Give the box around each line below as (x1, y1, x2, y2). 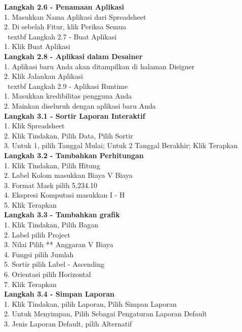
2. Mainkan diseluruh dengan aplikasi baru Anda (4, 100, 156, 111)
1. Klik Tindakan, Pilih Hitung (4, 160, 100, 170)
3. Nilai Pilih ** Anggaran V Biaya (4, 239, 113, 250)
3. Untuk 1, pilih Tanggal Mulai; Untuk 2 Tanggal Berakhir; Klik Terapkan (4, 140, 238, 151)
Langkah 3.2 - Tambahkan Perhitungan (4, 150, 144, 160)
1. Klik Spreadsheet (4, 120, 65, 131)
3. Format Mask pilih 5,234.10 (4, 179, 97, 190)
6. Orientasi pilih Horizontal (4, 269, 91, 279)
